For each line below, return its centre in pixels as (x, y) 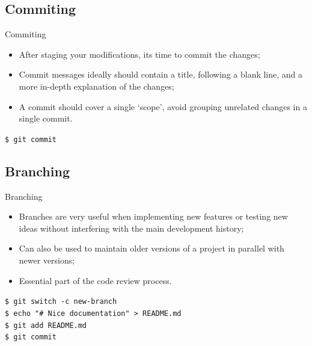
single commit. (46, 118)
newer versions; (47, 260)
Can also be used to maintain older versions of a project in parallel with (151, 248)
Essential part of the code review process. (95, 280)
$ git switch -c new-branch (61, 302)
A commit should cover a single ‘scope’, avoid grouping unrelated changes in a (163, 106)
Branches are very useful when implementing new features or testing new (153, 216)
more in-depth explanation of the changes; (96, 86)
